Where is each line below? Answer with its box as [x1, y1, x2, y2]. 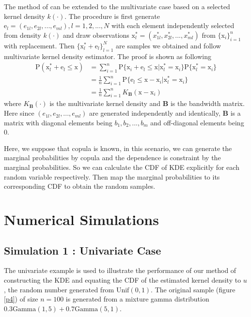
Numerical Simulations [4, 209, 159, 229]
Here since [4, 108, 34, 118]
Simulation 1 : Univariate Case [4, 242, 161, 257]
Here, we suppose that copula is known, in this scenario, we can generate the [4, 143, 232, 153]
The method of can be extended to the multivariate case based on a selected [4, 1, 230, 11]
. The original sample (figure [151, 284, 235, 294]
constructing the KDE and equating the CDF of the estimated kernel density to [4, 274, 241, 285]
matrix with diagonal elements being [4, 117, 112, 127]
